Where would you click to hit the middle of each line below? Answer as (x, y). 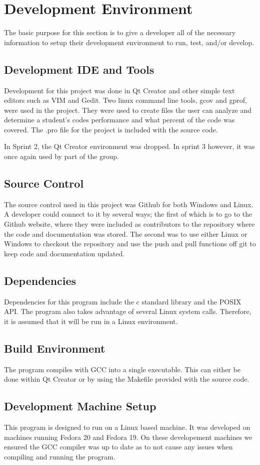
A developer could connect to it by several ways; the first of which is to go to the (128, 214)
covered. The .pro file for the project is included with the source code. (111, 129)
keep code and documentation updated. (64, 253)
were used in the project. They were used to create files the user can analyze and (128, 110)
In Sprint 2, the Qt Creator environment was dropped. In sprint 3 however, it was (129, 146)
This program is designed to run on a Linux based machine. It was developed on (127, 427)
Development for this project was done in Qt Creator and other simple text (119, 90)
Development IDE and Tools (79, 69)
